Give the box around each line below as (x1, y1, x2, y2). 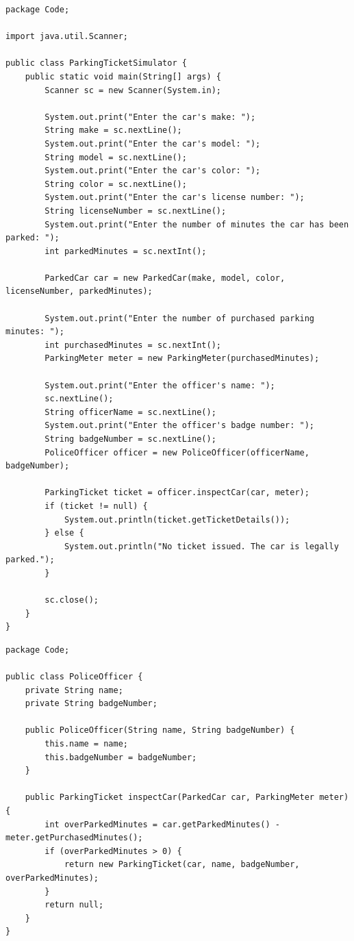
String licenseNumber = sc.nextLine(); (45, 205, 227, 216)
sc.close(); (45, 595, 99, 605)
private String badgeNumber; (25, 699, 157, 709)
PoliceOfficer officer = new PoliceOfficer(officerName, (45, 447, 309, 457)
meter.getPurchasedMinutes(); (5, 833, 143, 843)
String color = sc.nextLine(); (45, 179, 187, 189)
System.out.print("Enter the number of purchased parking (45, 313, 315, 323)
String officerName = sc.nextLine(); (45, 407, 216, 417)
